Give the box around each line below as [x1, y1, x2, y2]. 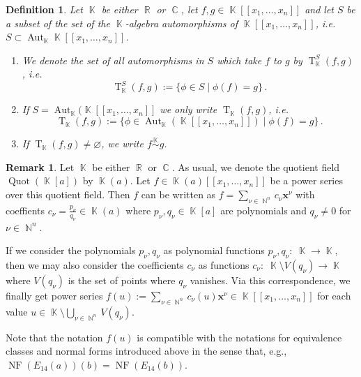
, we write [101, 136, 144, 151]
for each [317, 288, 351, 303]
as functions [198, 258, 249, 272]
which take [217, 52, 262, 67]
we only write [160, 102, 217, 117]
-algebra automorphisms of [125, 15, 238, 30]
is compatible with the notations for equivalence [137, 330, 342, 344]
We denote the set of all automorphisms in [22, 52, 204, 67]
